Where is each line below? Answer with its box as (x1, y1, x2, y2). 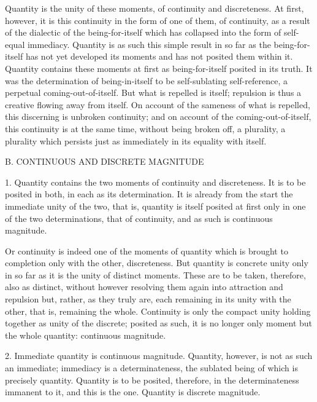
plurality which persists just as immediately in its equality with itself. (5, 134, 267, 147)
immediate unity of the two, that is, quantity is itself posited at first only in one (5, 199, 306, 212)
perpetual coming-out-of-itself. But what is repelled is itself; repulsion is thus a (5, 86, 302, 99)
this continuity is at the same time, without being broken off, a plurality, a (5, 122, 286, 135)
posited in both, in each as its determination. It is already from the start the (5, 187, 293, 200)
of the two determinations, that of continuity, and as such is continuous (5, 211, 273, 224)
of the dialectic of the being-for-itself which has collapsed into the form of (5, 26, 281, 39)
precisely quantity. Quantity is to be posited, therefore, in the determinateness (5, 373, 299, 386)
